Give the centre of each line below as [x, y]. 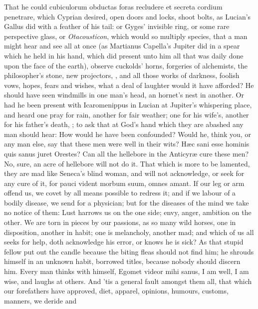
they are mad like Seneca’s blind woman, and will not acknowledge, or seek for [124, 173]
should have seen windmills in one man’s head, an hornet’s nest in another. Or [124, 95]
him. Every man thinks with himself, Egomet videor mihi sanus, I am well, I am [127, 271]
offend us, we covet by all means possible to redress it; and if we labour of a [120, 193]
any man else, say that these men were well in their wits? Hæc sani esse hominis [127, 144]
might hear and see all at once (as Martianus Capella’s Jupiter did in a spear [122, 46]
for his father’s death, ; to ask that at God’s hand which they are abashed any [124, 124]
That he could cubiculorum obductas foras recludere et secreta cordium [113, 6]
